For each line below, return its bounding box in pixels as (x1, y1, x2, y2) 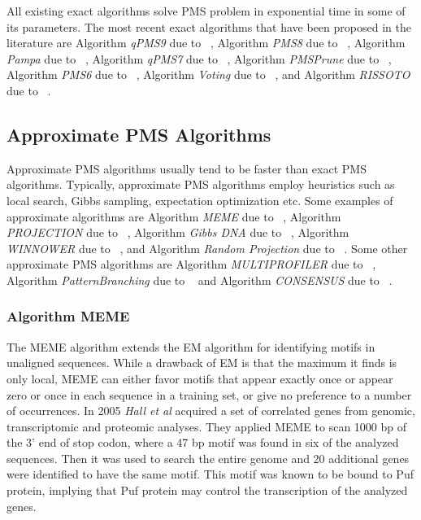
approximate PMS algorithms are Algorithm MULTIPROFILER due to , (7, 256, 376, 273)
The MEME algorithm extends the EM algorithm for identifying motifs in (7, 338, 375, 355)
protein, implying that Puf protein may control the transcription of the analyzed (7, 482, 408, 499)
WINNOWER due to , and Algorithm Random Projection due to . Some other (7, 239, 408, 256)
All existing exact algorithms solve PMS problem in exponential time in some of (7, 2, 406, 19)
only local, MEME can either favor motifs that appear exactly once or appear (7, 369, 393, 387)
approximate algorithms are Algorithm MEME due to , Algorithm (7, 208, 341, 225)
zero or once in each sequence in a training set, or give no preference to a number (7, 386, 412, 403)
